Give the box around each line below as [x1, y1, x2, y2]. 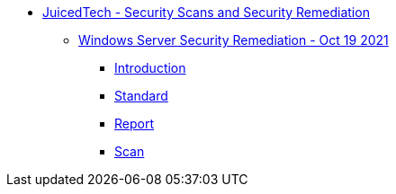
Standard [114, 88, 168, 103]
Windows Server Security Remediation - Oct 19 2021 [78, 32, 389, 48]
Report [114, 116, 155, 131]
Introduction [114, 60, 186, 75]
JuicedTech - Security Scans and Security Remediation [42, 4, 370, 20]
